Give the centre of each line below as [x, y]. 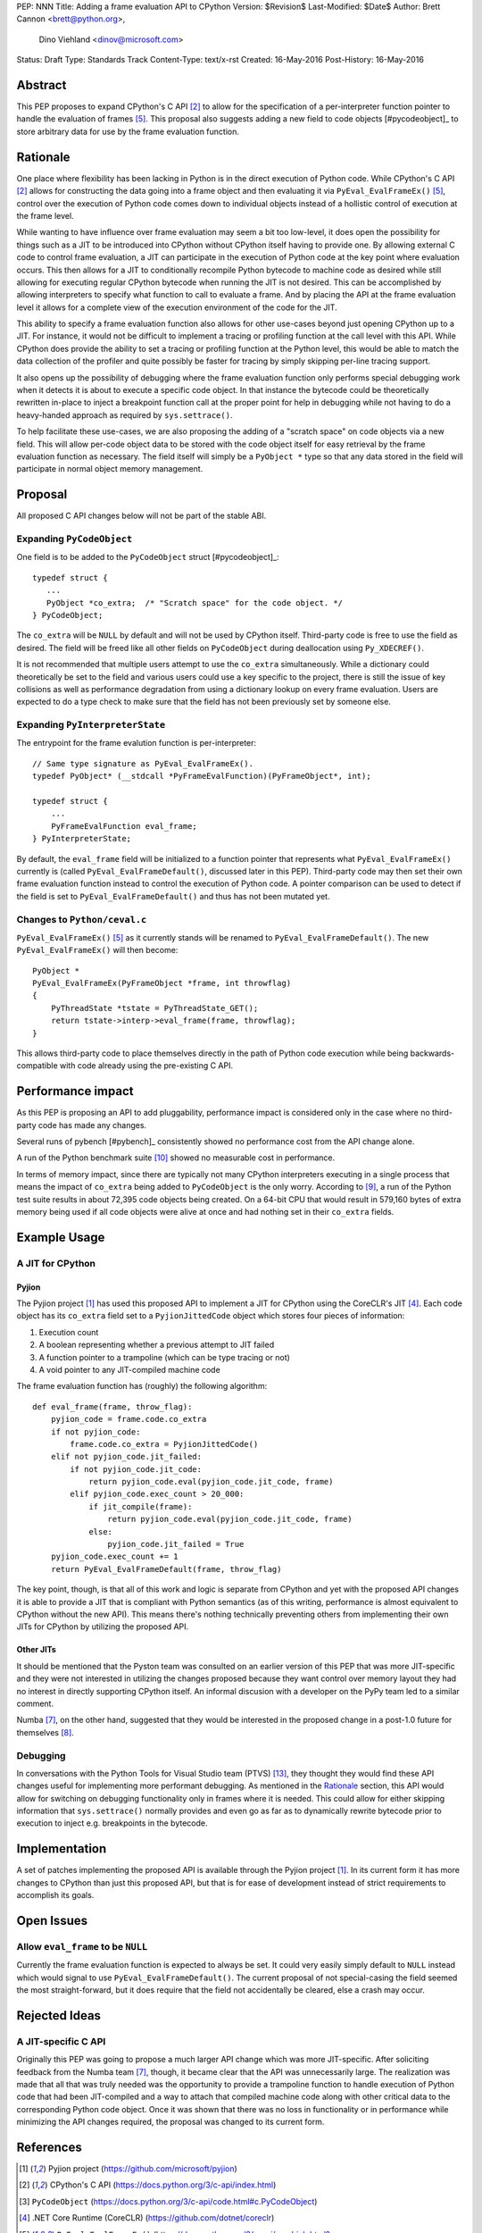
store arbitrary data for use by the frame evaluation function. [128, 131]
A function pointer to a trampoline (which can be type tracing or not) [164, 1357]
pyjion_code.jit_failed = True [176, 1544]
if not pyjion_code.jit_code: [136, 1469]
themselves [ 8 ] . [46, 1732]
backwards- [432, 1053]
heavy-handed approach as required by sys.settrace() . [125, 414]
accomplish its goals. [55, 1895]
